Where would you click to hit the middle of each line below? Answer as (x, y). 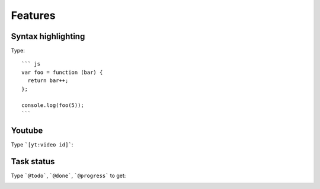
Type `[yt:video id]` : (42, 144)
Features (33, 15)
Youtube (27, 130)
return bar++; (48, 81)
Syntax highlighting (48, 36)
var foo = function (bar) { (62, 72)
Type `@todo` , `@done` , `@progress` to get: (68, 175)
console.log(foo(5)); (53, 105)
